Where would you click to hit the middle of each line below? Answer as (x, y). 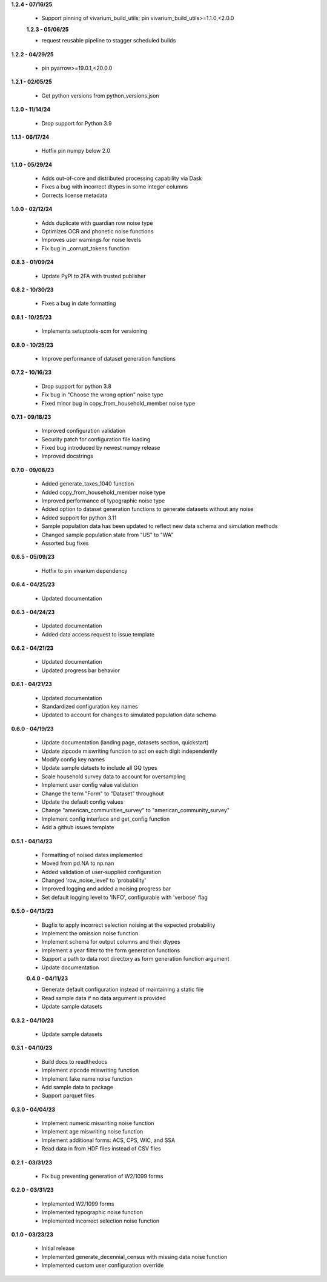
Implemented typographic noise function (92, 1212)
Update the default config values (82, 802)
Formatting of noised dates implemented (92, 855)
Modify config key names (73, 760)
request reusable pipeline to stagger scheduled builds (109, 41)
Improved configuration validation (84, 431)
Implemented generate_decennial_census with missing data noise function (134, 1257)
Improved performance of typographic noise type (103, 501)
